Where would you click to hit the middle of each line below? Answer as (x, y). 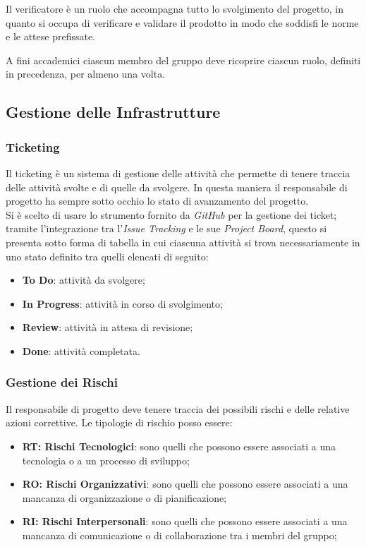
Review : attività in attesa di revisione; (108, 327)
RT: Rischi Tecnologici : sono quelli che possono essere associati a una (179, 446)
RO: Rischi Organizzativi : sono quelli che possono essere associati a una (185, 484)
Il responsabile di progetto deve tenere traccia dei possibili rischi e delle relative (178, 408)
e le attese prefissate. (51, 36)
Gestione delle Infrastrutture (113, 112)
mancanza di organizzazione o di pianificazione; (124, 497)
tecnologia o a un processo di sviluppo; (106, 460)
